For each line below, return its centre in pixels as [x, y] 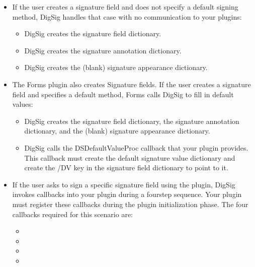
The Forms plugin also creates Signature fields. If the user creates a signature [132, 84]
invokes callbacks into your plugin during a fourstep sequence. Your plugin [127, 194]
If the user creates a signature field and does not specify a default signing [125, 7]
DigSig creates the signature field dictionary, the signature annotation [132, 121]
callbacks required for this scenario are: [72, 214]
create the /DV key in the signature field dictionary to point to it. [126, 168]
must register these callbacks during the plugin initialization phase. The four [130, 204]
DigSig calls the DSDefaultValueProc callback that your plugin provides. [136, 147]
